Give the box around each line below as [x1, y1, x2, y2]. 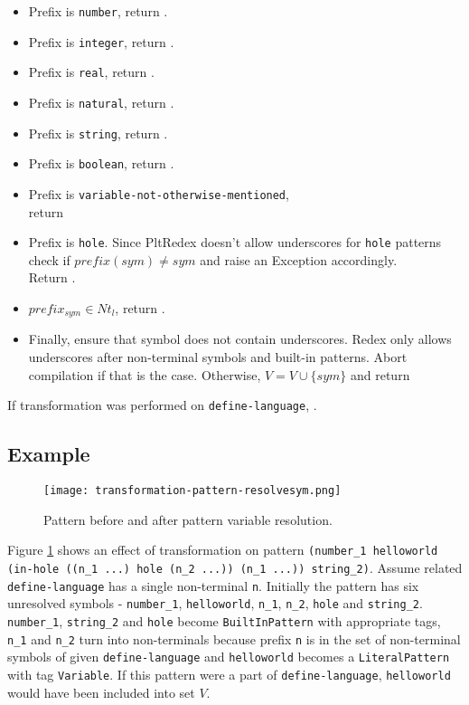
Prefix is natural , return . [28, 92, 174, 111]
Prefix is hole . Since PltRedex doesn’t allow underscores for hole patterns [28, 233, 442, 252]
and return [350, 365, 410, 384]
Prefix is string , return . [28, 123, 168, 142]
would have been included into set [7, 682, 195, 701]
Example [7, 440, 90, 468]
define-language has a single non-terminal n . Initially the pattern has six [7, 576, 419, 595]
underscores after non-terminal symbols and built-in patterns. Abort [28, 348, 408, 367]
